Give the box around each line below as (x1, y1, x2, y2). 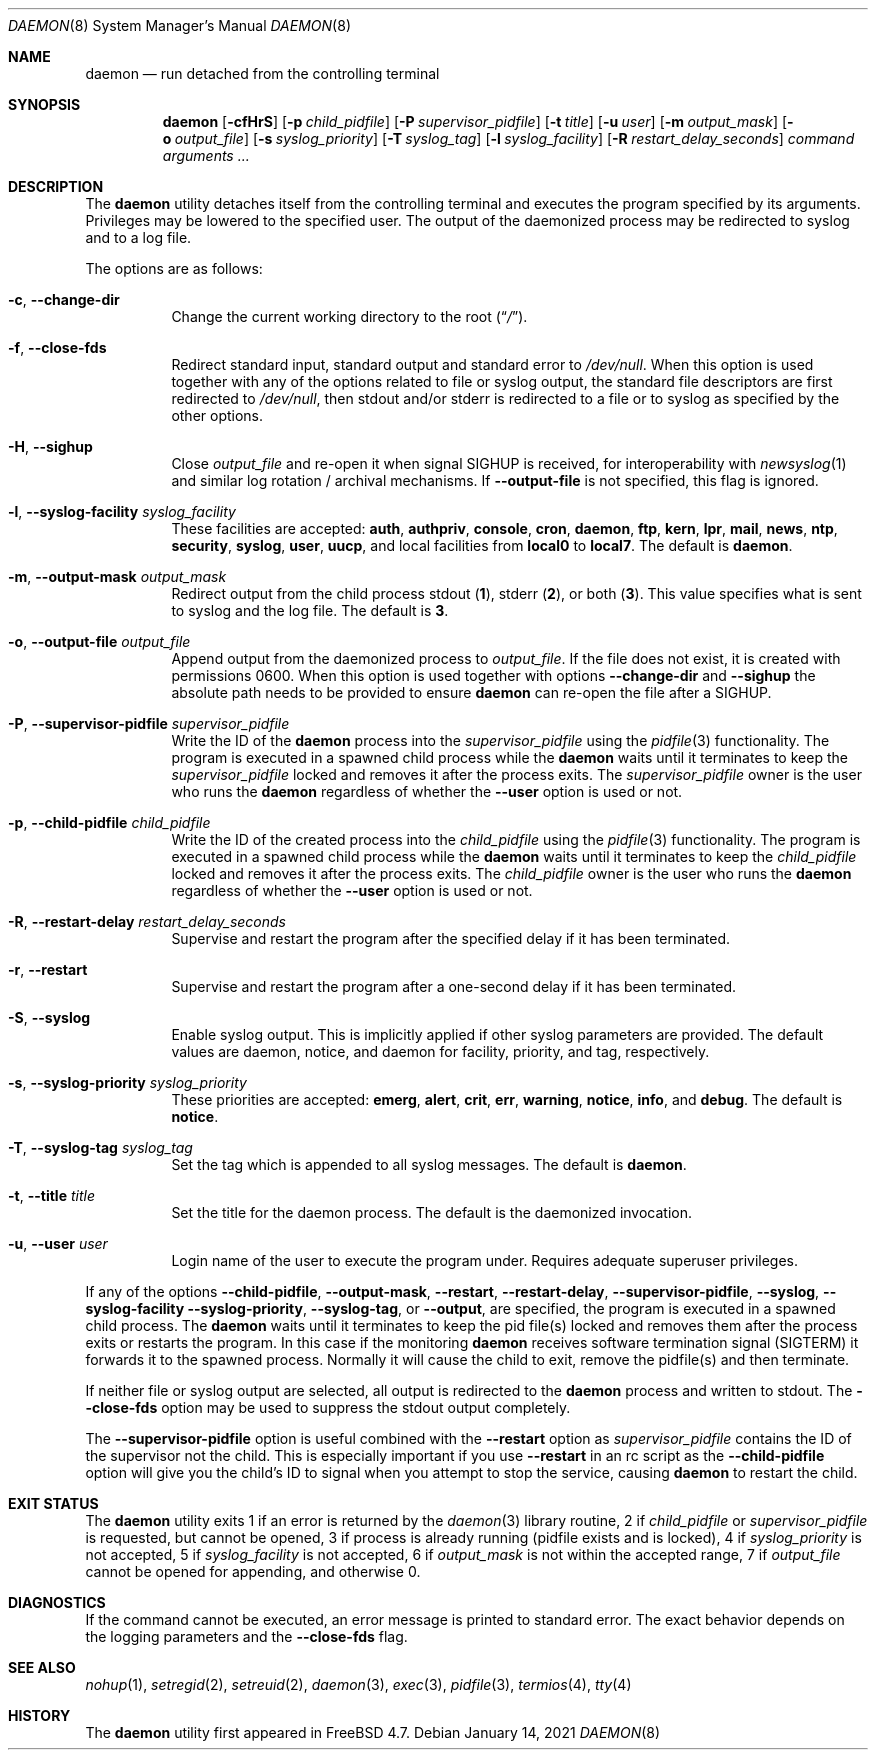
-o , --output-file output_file (8, 633, 191, 650)
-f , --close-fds (8, 339, 107, 356)
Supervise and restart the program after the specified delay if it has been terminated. (171, 930, 731, 947)
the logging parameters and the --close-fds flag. (85, 1628, 408, 1645)
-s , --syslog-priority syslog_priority (8, 1074, 247, 1091)
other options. (171, 407, 264, 424)
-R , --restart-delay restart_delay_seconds (8, 913, 286, 930)
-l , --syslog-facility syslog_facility (8, 503, 236, 520)
